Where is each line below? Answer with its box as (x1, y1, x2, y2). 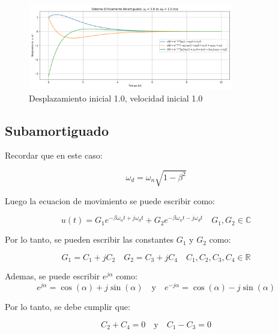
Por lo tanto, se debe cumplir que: (5, 300, 130, 313)
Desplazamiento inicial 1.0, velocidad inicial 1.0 (29, 91, 203, 104)
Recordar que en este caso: (5, 149, 103, 162)
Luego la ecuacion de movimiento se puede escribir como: (5, 194, 215, 207)
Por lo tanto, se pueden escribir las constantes (5, 233, 174, 246)
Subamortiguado (5, 121, 109, 139)
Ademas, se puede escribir (5, 270, 100, 282)
